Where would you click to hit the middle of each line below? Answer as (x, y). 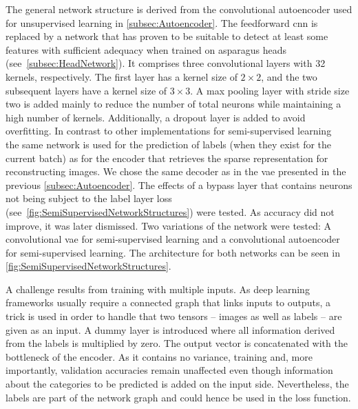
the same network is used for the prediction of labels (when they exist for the (169, 144)
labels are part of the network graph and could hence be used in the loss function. (178, 397)
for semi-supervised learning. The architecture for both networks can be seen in (173, 252)
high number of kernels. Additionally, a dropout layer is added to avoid (156, 117)
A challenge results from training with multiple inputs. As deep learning (158, 289)
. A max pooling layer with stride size (270, 90)
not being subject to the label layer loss (89, 198)
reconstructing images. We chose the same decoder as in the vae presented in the (176, 171)
